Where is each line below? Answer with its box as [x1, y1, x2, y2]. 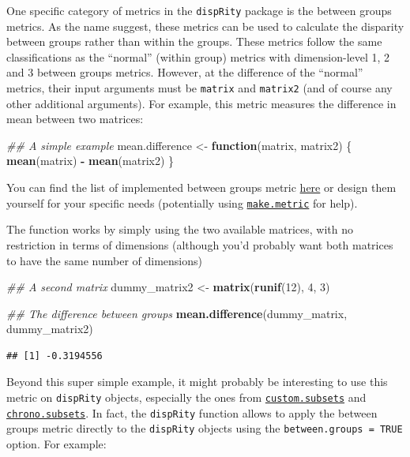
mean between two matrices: [6, 111, 144, 127]
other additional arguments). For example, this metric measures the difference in [6, 95, 397, 111]
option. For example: [6, 436, 107, 452]
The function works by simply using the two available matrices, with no [6, 221, 354, 238]
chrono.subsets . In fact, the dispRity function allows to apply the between [6, 404, 378, 421]
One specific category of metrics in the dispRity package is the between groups [6, 2, 392, 18]
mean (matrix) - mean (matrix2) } [6, 152, 175, 169]
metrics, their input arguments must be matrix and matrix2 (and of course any [6, 80, 393, 96]
